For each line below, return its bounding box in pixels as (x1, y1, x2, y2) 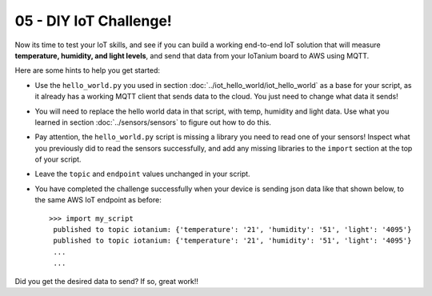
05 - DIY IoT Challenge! (14, 12, 172, 30)
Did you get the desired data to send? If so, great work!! (14, 276, 199, 286)
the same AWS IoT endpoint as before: (34, 195, 162, 205)
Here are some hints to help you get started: (14, 66, 160, 75)
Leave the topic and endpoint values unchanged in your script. (34, 169, 251, 179)
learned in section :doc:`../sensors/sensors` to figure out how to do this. (34, 117, 272, 127)
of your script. (34, 154, 82, 164)
